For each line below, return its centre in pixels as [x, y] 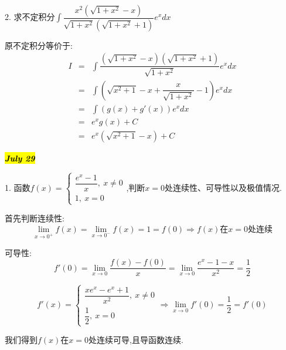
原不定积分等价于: [39, 45]
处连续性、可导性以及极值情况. [223, 187]
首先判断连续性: [35, 218]
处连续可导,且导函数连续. [136, 340]
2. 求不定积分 [30, 17]
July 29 [20, 158]
